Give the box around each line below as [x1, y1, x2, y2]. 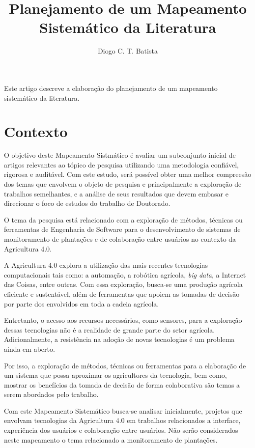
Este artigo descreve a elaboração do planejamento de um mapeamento [4, 83, 218, 93]
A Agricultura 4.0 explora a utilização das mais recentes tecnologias [4, 260, 208, 270]
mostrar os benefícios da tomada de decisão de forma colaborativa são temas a [4, 379, 240, 390]
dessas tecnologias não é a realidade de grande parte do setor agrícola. [4, 324, 215, 335]
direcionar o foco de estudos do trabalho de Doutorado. [4, 198, 170, 208]
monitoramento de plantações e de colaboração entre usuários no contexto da [4, 233, 236, 244]
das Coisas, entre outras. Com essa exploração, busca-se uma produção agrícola [4, 279, 243, 289]
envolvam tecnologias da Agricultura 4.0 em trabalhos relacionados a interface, [4, 415, 241, 425]
